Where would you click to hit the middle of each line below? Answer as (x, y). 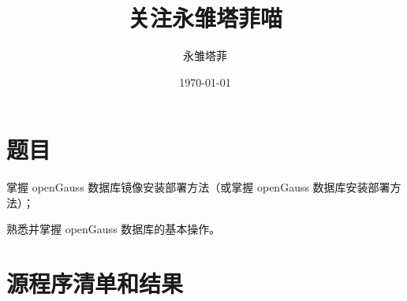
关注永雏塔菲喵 (205, 18)
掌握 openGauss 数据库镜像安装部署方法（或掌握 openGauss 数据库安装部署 (198, 187)
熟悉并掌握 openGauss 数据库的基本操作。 (114, 229)
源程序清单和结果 (95, 283)
